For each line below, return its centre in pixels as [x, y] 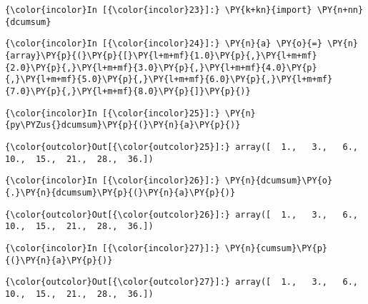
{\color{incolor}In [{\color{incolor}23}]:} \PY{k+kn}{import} [159, 10]
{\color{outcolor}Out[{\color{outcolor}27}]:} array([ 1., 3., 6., [181, 282]
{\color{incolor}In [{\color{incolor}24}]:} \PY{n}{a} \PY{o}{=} [164, 44]
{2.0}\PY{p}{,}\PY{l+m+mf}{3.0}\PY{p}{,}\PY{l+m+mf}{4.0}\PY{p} [161, 67]
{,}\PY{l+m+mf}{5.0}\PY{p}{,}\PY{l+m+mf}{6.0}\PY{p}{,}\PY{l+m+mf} [169, 80]
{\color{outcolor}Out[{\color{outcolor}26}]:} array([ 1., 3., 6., [181, 214]
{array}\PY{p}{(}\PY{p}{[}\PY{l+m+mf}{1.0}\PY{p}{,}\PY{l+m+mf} [161, 55]
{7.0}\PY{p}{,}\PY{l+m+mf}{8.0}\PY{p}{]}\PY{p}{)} [128, 91]
